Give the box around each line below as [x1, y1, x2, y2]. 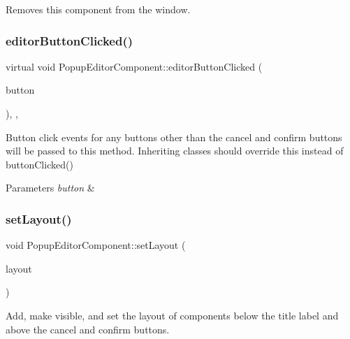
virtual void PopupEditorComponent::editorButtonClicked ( [6, 59, 263, 73]
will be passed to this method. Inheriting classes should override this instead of [6, 143, 344, 158]
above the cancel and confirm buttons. [6, 322, 170, 336]
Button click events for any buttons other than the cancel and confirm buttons [6, 129, 342, 144]
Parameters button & [6, 180, 95, 195]
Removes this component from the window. [6, 2, 191, 16]
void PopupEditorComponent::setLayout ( [6, 238, 186, 252]
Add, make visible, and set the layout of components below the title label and [6, 308, 339, 322]
